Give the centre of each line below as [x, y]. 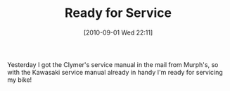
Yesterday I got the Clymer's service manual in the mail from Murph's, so [113, 64]
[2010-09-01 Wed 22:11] [118, 32]
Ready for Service [118, 13]
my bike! [20, 80]
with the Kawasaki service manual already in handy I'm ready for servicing [115, 72]
